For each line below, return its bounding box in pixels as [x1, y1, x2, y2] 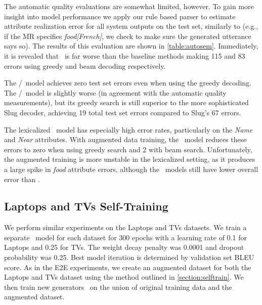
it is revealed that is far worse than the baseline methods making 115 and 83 [4, 50, 245, 61]
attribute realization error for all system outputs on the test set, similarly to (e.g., [4, 21, 258, 31]
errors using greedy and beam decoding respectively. [4, 60, 166, 71]
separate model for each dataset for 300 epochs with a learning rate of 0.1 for [4, 232, 247, 242]
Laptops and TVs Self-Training [4, 198, 168, 214]
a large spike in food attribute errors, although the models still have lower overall [4, 163, 258, 174]
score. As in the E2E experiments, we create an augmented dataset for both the [4, 262, 251, 272]
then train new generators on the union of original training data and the [4, 281, 232, 292]
